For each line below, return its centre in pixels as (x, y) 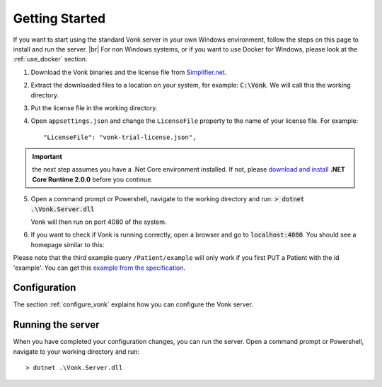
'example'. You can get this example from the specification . (99, 268)
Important (47, 157)
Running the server (56, 325)
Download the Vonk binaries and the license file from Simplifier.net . (129, 72)
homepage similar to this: (68, 244)
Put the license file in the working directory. (94, 108)
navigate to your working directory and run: (76, 351)
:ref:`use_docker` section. (50, 59)
